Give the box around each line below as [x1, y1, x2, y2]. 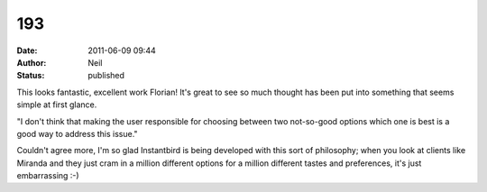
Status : [16, 70, 45, 81]
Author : [16, 57, 47, 68]
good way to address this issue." [16, 128, 139, 139]
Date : [16, 45, 38, 56]
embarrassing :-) [16, 170, 80, 181]
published [87, 70, 125, 81]
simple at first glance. [16, 99, 97, 110]
